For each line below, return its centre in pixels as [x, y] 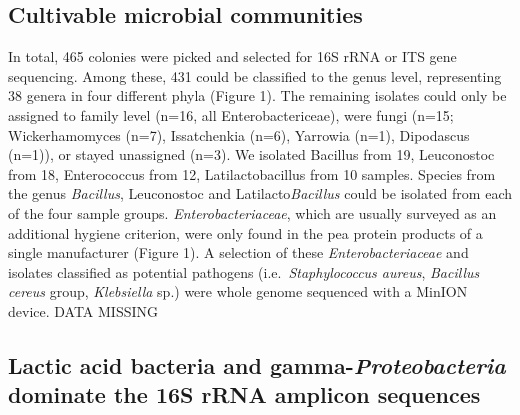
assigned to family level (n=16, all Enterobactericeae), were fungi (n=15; [231, 114]
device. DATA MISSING [83, 310]
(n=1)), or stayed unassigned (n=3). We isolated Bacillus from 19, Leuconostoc [251, 154]
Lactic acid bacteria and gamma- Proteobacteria [257, 364]
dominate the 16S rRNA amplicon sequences [244, 394]
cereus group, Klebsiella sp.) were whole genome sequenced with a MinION [238, 291]
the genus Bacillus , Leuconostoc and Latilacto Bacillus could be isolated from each [260, 193]
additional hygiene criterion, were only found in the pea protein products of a [245, 232]
